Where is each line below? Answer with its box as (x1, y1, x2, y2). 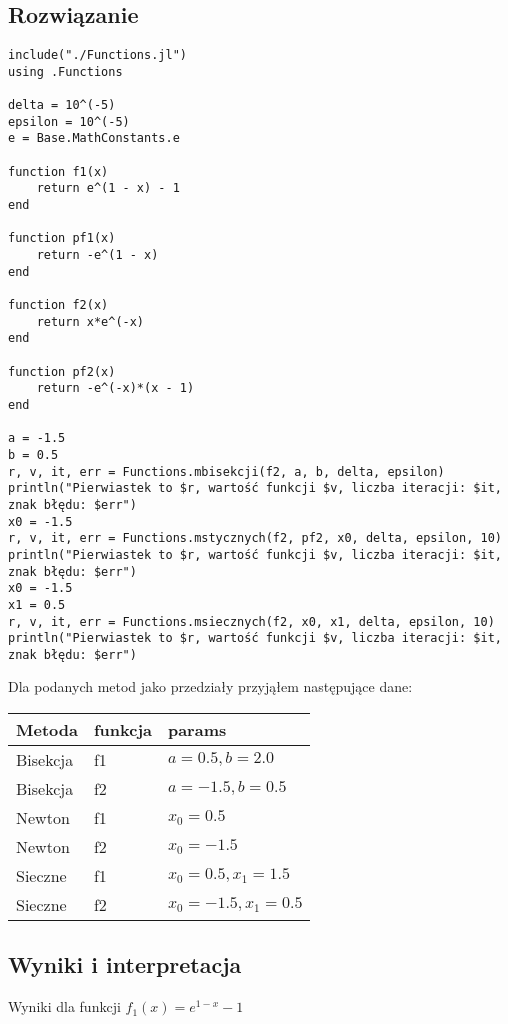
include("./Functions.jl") (8, 48, 187, 63)
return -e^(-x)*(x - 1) (36, 381, 195, 396)
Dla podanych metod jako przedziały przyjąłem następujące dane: (8, 676, 413, 697)
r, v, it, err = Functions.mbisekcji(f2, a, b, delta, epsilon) (8, 464, 445, 479)
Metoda (16, 718, 78, 742)
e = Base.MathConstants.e (8, 131, 180, 146)
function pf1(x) (8, 231, 116, 246)
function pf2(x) (8, 364, 116, 379)
